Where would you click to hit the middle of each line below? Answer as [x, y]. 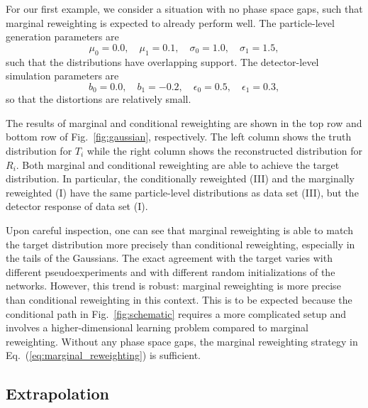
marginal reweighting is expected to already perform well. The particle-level [170, 22]
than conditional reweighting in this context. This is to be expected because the [179, 299]
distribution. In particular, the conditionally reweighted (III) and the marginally [180, 178]
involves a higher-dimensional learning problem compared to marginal [157, 327]
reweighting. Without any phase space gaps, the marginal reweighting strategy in [182, 341]
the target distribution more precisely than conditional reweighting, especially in [180, 244]
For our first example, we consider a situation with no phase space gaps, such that [184, 9]
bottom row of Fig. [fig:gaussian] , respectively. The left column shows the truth [179, 137]
